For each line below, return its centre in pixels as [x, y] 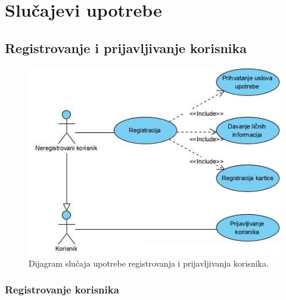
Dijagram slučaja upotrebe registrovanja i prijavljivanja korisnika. [149, 263]
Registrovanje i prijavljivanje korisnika [126, 47]
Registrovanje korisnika [62, 290]
